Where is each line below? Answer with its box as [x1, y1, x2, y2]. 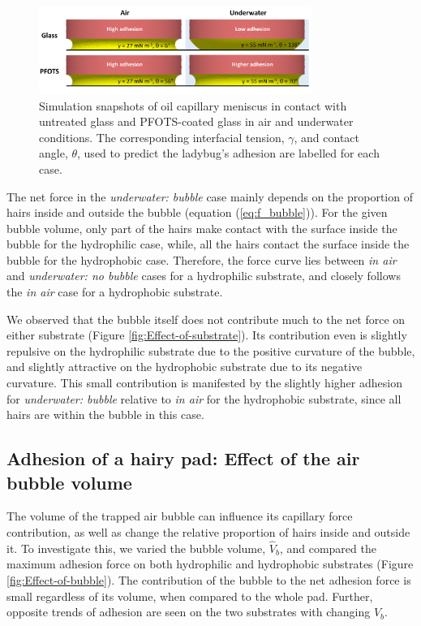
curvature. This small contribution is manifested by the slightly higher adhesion [6, 374, 402, 391]
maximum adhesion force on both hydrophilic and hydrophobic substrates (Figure [6, 555, 414, 572]
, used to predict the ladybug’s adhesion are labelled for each [77, 145, 380, 162]
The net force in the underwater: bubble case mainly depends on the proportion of [6, 188, 413, 205]
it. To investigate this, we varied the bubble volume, [6, 539, 266, 556]
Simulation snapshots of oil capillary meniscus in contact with [39, 97, 347, 114]
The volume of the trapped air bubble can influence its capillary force [6, 507, 353, 525]
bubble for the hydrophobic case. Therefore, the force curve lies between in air [6, 251, 397, 268]
